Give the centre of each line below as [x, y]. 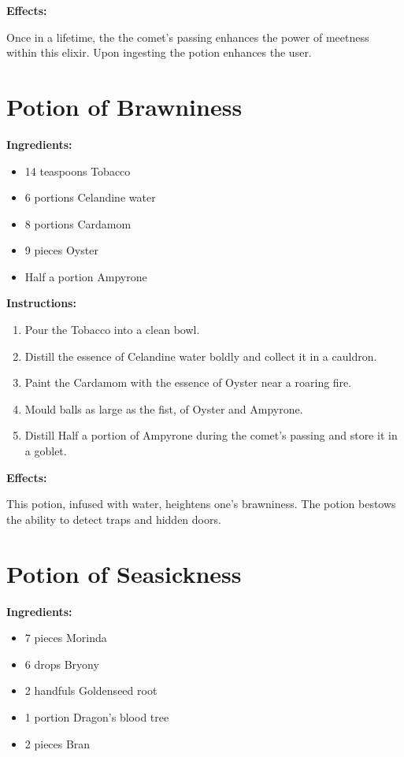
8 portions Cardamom [78, 223]
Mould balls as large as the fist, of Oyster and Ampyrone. [164, 408]
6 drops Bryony [62, 664]
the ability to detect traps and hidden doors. [114, 519]
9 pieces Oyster [61, 250]
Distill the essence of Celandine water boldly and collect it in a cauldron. [201, 356]
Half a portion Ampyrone [86, 276]
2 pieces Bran [57, 743]
